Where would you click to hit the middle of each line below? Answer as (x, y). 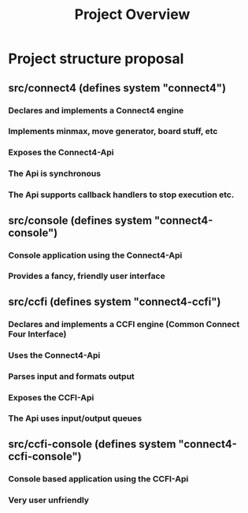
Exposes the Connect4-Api (61, 153)
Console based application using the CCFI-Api (98, 478)
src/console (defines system (80, 220)
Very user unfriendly (48, 500)
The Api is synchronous (54, 173)
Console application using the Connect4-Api (95, 255)
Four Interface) (37, 334)
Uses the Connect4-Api (54, 355)
